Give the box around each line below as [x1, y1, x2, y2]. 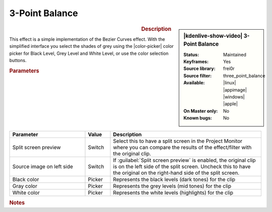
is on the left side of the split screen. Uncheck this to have [113, 163, 251, 170]
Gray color [12, 182, 38, 189]
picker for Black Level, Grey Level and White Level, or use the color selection [9, 50, 169, 56]
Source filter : [183, 73, 212, 79]
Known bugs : [183, 115, 213, 121]
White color [12, 189, 40, 196]
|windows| [223, 94, 245, 100]
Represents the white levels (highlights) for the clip [113, 189, 234, 196]
